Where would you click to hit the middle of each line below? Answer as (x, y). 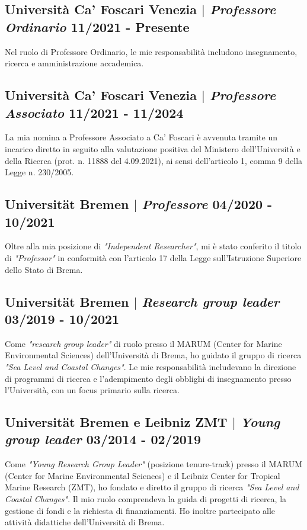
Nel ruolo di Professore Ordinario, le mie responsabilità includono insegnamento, (151, 51)
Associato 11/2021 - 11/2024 (94, 112)
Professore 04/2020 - (207, 204)
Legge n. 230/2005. (39, 172)
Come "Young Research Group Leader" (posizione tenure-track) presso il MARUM (153, 464)
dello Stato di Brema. (44, 269)
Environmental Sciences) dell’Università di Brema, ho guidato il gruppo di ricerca (153, 355)
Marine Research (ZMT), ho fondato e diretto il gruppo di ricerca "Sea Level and (152, 487)
